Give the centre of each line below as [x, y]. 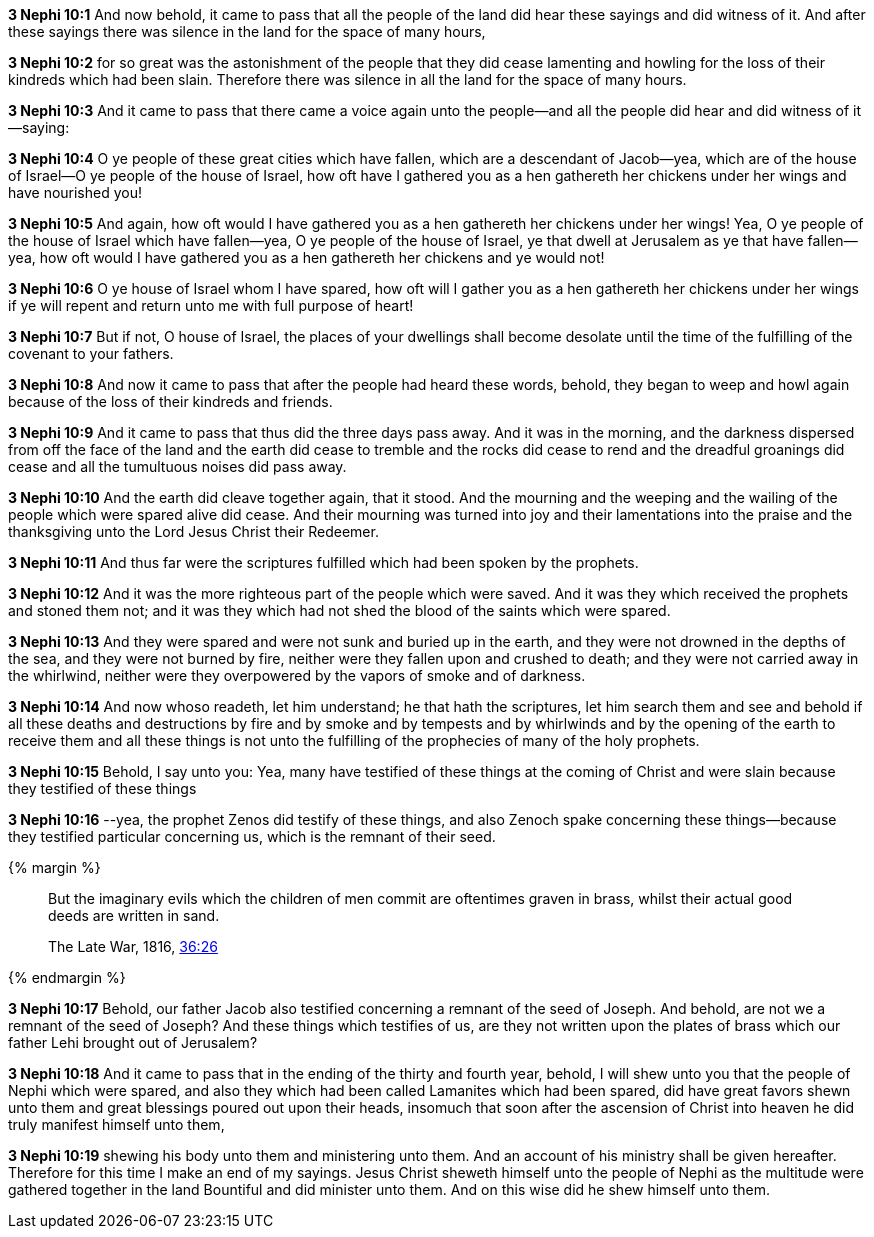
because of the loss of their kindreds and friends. [170, 401]
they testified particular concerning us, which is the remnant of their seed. [252, 836]
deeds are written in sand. [134, 915]
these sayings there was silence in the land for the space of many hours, [247, 31]
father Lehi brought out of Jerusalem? [133, 1042]
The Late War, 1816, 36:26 [133, 946]
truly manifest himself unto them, [116, 1124]
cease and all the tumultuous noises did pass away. [177, 466]
